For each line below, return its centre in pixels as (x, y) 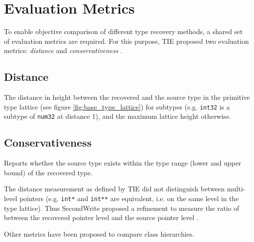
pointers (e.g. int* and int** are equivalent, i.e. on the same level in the (129, 198)
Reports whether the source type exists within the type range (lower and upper (123, 163)
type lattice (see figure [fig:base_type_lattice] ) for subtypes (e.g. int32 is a (117, 106)
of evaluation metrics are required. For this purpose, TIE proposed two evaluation (127, 41)
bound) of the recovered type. (48, 172)
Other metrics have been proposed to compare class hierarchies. (99, 233)
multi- (236, 189)
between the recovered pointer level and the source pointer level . (101, 217)
